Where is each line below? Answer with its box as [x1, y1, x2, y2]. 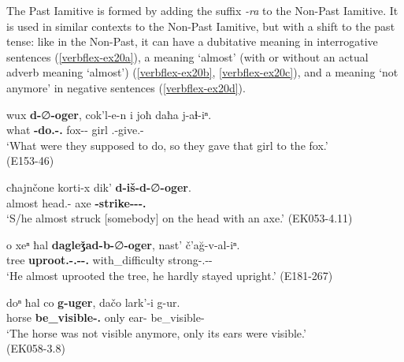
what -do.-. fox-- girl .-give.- [6, 121, 144, 138]
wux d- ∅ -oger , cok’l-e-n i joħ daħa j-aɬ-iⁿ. [6, 106, 212, 122]
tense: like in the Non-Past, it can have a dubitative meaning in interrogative [6, 33, 378, 50]
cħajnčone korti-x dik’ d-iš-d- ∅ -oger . [6, 178, 191, 195]
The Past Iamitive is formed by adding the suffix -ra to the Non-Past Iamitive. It [6, 2, 398, 18]
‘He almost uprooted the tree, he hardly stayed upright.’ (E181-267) [6, 267, 333, 283]
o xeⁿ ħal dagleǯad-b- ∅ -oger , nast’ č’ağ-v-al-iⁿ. [6, 236, 240, 252]
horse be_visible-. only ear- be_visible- [6, 309, 205, 326]
